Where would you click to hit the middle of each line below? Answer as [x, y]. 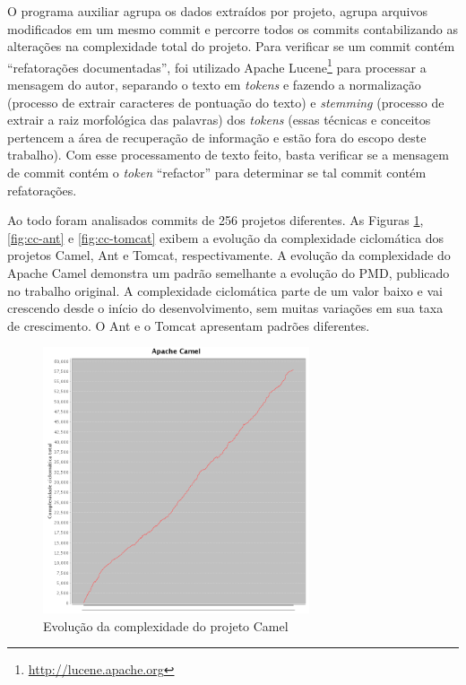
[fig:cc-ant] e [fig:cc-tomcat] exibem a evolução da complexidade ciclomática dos [225, 237]
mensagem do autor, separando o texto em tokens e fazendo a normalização [214, 85]
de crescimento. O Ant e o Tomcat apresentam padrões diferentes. [189, 325]
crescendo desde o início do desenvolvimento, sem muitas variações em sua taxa [225, 308]
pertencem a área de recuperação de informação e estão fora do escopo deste [217, 137]
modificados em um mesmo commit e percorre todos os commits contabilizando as [233, 28]
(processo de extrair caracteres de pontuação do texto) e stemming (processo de [226, 102]
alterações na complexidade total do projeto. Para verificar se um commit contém [231, 46]
